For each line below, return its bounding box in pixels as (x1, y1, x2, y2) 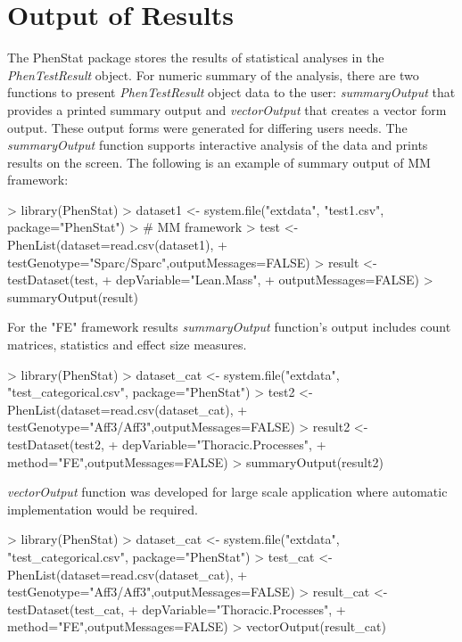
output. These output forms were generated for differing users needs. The (7, 118, 408, 136)
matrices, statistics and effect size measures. (7, 335, 247, 354)
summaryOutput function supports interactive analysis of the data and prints (7, 136, 428, 154)
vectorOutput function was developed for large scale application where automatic (7, 482, 448, 501)
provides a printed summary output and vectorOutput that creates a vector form (7, 100, 447, 119)
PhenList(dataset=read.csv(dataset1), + (7, 235, 227, 254)
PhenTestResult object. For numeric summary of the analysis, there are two (7, 65, 419, 84)
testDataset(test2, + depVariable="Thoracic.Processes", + (7, 435, 326, 453)
